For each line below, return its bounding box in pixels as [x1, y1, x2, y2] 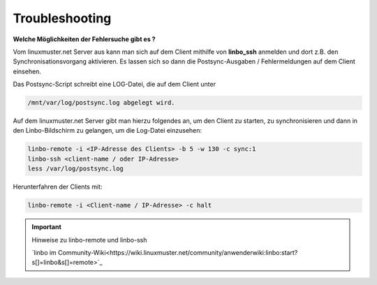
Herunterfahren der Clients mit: [13, 182, 103, 191]
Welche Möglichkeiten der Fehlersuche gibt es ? [13, 35, 156, 43]
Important [31, 223, 62, 231]
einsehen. [13, 67, 42, 75]
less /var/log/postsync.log [27, 165, 124, 173]
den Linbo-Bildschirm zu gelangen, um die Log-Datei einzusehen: [13, 126, 202, 135]
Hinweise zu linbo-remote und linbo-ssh [31, 235, 147, 244]
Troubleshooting [13, 10, 112, 26]
